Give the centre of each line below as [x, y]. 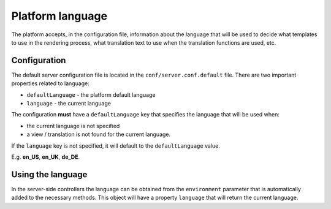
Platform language [59, 16]
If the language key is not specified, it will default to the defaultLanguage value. [116, 146]
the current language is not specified [73, 126]
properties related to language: [51, 83]
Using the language [49, 174]
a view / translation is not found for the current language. [99, 134]
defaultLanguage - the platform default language [91, 94]
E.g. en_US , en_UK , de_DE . [46, 157]
